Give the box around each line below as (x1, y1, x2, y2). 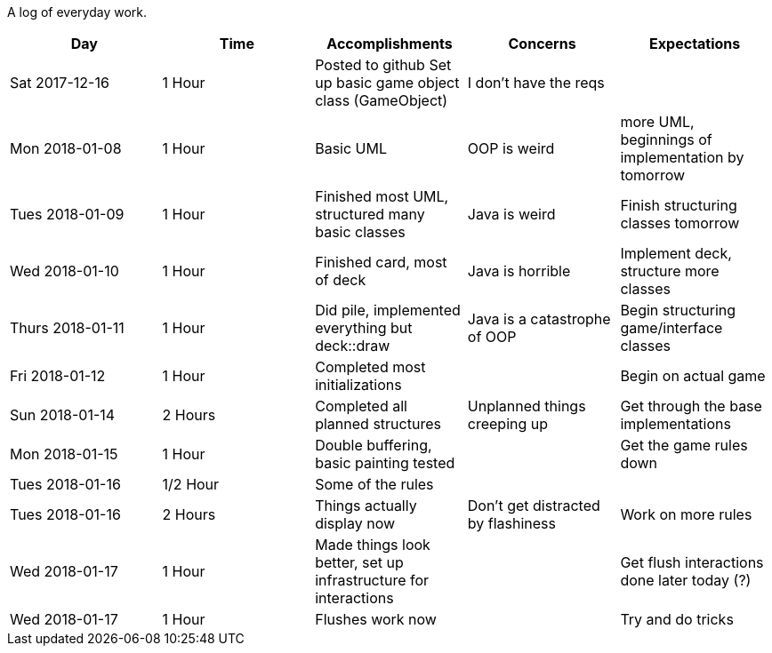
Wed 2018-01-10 (10, 262, 119, 280)
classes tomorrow (620, 214, 740, 232)
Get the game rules (620, 436, 748, 454)
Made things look (315, 536, 430, 553)
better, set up (315, 553, 404, 571)
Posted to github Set (315, 56, 452, 74)
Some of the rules (315, 475, 434, 493)
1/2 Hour (162, 475, 220, 493)
